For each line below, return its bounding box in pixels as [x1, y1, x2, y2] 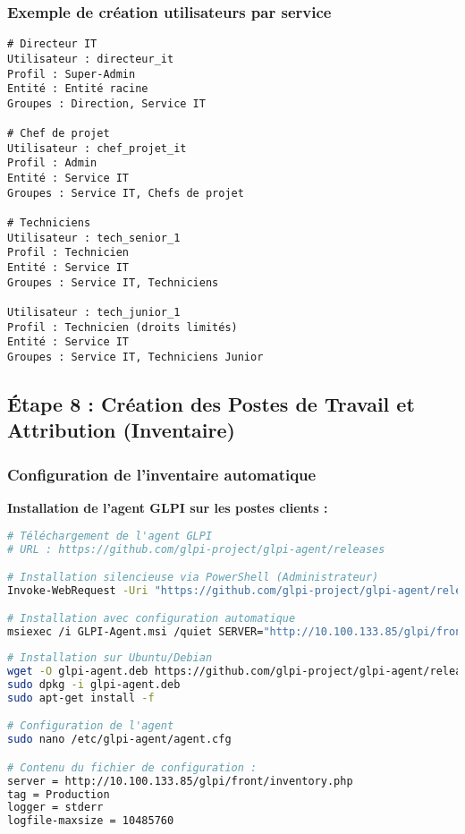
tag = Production [7, 787, 110, 801]
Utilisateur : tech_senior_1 [7, 231, 181, 244]
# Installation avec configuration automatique [7, 612, 296, 625]
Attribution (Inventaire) [7, 416, 235, 444]
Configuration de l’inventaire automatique [7, 463, 317, 485]
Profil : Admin [7, 157, 97, 170]
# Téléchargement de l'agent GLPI [7, 529, 213, 542]
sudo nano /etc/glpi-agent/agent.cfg [7, 733, 232, 746]
